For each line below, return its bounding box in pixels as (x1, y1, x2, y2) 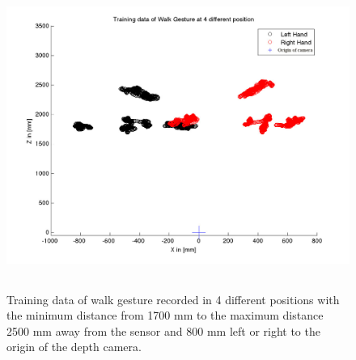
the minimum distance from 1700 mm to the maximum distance (6, 307, 324, 324)
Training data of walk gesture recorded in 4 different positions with (6, 290, 340, 307)
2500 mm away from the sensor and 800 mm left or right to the (6, 322, 320, 339)
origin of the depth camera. (6, 338, 142, 355)
